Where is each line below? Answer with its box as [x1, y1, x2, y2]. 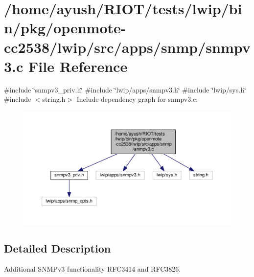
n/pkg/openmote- [4, 18, 126, 38]
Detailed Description [4, 241, 111, 256]
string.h [42, 94, 66, 104]
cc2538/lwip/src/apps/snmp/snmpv [4, 37, 251, 57]
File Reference [28, 56, 128, 76]
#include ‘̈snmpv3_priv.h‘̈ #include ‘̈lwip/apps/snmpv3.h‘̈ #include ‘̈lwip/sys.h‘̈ [4, 84, 246, 94]
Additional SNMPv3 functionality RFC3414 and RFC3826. [4, 264, 181, 274]
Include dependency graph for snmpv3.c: [76, 94, 198, 104]
